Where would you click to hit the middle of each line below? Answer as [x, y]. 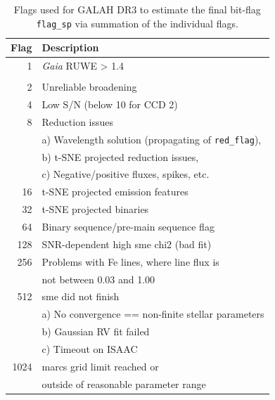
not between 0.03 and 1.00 [98, 279]
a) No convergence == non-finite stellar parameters [153, 314]
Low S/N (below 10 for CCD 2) [110, 104]
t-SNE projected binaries [95, 209]
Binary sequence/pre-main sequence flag [128, 226]
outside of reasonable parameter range [124, 383]
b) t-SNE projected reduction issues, [120, 156]
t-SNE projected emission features [115, 192]
